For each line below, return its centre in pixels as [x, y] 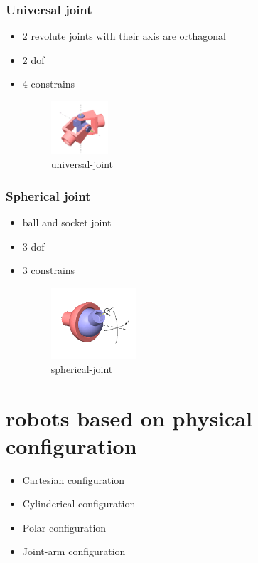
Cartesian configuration [74, 479]
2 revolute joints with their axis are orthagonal [124, 36]
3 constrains [49, 270]
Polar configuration [64, 527]
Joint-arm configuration [74, 551]
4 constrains [49, 84]
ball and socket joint [67, 222]
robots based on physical [129, 417]
